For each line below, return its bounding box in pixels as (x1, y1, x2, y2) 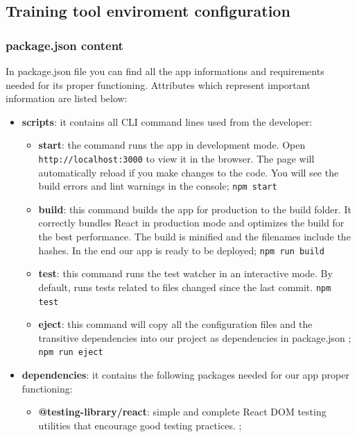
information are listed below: (6, 91, 128, 106)
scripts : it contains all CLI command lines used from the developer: (21, 114, 313, 129)
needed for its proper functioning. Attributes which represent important (6, 77, 311, 92)
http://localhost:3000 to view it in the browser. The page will (38, 151, 315, 165)
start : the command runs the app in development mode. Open (38, 138, 306, 152)
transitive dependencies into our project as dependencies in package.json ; (38, 330, 351, 345)
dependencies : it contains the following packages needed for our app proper (21, 368, 349, 382)
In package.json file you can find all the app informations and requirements (6, 64, 324, 78)
